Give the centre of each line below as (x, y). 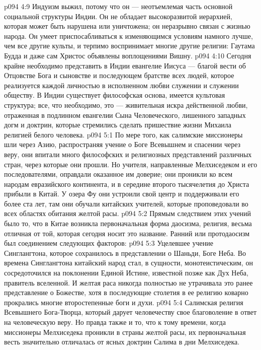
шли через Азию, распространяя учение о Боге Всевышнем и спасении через (122, 144)
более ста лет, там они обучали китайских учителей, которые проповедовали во (126, 203)
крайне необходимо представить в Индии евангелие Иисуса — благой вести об (125, 65)
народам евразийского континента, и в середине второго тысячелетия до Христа (127, 184)
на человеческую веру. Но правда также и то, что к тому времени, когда (115, 322)
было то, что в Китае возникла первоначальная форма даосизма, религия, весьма (128, 223)
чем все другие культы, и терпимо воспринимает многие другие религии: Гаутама (129, 46)
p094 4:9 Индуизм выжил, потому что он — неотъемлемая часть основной (118, 6)
